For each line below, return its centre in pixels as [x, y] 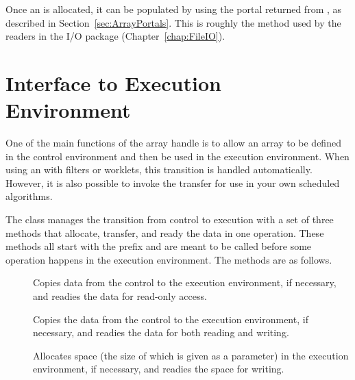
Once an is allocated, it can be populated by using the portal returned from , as [174, 9]
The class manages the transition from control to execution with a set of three [170, 219]
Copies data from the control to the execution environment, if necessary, [185, 282]
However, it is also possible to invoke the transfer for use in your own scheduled [173, 182]
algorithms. [29, 196]
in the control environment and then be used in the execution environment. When [177, 156]
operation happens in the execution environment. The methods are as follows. [169, 259]
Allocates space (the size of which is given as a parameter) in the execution [191, 355]
